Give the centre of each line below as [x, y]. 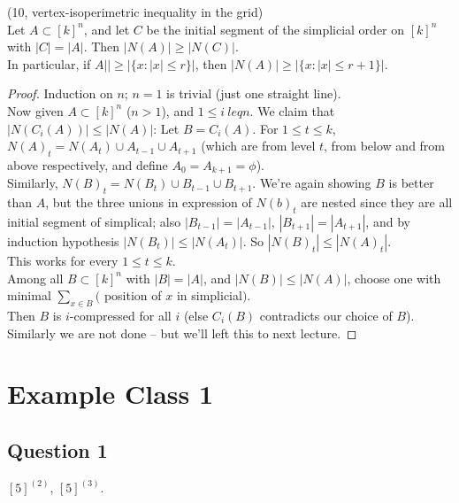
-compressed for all [120, 315]
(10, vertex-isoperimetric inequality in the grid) [135, 12]
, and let [107, 29]
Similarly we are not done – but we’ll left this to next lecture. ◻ [182, 333]
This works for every [63, 260]
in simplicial [209, 295]
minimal [29, 295]
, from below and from [385, 146]
